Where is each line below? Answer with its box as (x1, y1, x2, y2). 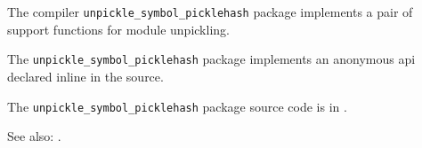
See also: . (7, 127, 61, 145)
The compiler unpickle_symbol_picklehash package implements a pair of (7, 3, 413, 20)
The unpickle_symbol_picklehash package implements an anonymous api (7, 50, 416, 68)
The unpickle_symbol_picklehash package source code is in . (7, 97, 347, 115)
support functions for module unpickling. (7, 19, 230, 38)
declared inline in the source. (7, 66, 164, 85)
